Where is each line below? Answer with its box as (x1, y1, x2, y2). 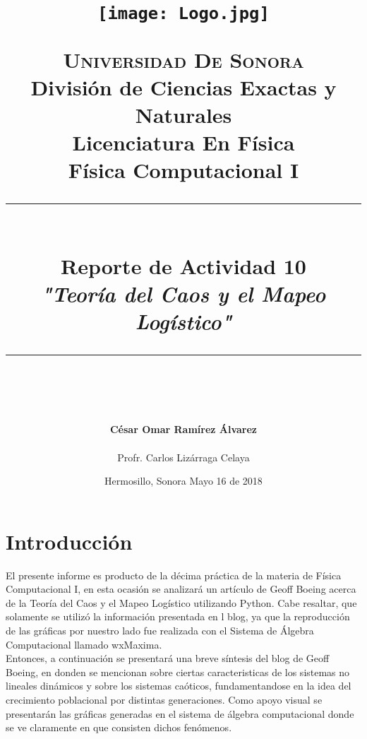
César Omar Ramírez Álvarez (109, 422, 258, 437)
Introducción (6, 526, 133, 555)
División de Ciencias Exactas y (30, 72, 337, 101)
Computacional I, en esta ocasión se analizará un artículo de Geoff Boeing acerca (6, 581, 356, 596)
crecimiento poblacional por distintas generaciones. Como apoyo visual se (6, 692, 323, 707)
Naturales (135, 100, 232, 129)
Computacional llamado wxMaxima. (6, 637, 162, 651)
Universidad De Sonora (63, 45, 304, 73)
